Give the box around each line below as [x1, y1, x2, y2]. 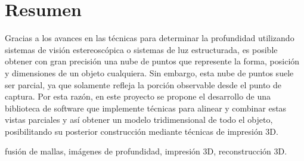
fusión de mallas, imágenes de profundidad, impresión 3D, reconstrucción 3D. [5, 145, 287, 157]
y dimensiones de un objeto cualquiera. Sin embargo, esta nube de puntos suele [5, 66, 294, 79]
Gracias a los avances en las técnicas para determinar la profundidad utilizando [5, 32, 294, 44]
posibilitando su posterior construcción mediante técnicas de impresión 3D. [5, 125, 278, 137]
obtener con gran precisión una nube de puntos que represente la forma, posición [5, 55, 300, 67]
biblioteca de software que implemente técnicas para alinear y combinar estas [5, 101, 287, 114]
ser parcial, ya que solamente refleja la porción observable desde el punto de [5, 78, 282, 91]
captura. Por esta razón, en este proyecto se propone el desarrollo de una [5, 90, 271, 103]
